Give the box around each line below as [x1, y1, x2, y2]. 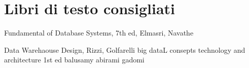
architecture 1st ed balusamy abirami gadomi [4, 54, 145, 65]
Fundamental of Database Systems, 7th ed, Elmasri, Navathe [4, 27, 194, 38]
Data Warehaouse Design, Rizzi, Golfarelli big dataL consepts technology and [4, 44, 245, 55]
